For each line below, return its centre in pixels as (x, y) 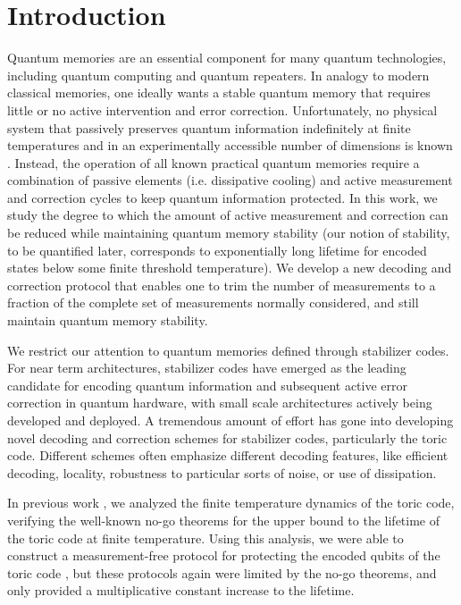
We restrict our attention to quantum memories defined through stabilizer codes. (228, 350)
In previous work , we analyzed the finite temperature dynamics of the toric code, (231, 503)
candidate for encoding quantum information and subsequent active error (208, 385)
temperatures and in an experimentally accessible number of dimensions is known (230, 145)
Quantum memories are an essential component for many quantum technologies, (227, 58)
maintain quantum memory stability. (108, 320)
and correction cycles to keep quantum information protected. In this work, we (222, 197)
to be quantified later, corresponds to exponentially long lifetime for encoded (217, 250)
